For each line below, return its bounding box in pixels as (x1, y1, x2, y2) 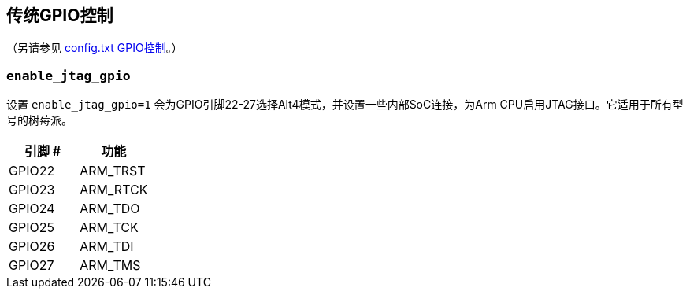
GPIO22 (9, 163, 55, 179)
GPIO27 (9, 257, 54, 274)
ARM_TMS (80, 257, 141, 274)
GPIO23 (9, 182, 55, 198)
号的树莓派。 (6, 113, 72, 127)
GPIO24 (9, 201, 55, 217)
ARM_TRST (80, 163, 146, 179)
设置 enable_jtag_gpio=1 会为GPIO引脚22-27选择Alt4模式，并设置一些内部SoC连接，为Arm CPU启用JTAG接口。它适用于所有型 (6, 98, 684, 112)
